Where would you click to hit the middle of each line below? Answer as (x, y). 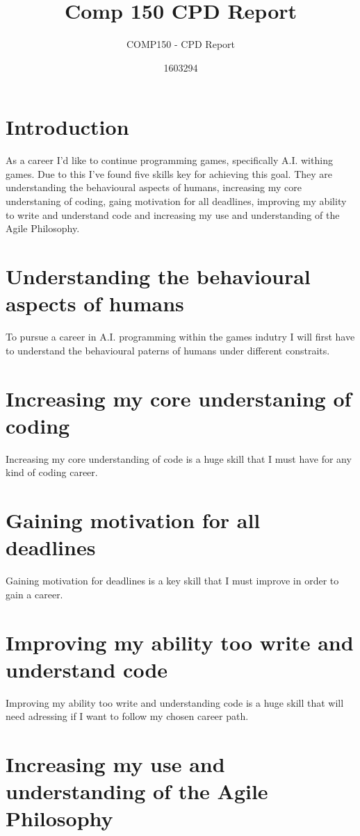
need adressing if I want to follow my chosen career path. (127, 716)
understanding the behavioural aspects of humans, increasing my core (154, 187)
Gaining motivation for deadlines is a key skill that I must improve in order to (172, 581)
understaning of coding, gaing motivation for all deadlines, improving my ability (176, 201)
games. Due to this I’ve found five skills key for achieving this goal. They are (169, 173)
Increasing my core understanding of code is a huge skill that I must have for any (179, 458)
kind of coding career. (52, 472)
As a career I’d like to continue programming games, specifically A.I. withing (169, 160)
